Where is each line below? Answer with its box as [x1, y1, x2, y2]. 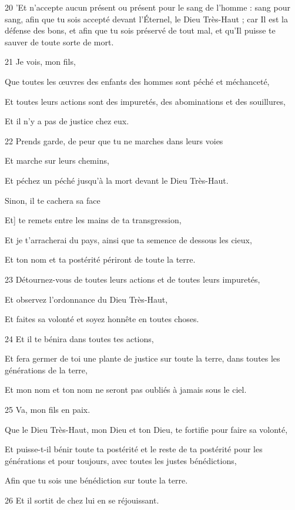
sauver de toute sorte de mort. [5, 35, 114, 48]
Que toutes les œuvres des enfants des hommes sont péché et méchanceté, [5, 75, 270, 87]
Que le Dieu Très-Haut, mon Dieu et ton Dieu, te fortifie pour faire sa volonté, [5, 423, 288, 435]
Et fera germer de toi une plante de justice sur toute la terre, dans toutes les [5, 352, 280, 365]
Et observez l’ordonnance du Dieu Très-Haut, [5, 293, 168, 305]
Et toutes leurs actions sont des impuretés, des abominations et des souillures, [5, 95, 286, 107]
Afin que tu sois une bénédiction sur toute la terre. [5, 474, 188, 486]
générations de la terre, [5, 363, 88, 376]
